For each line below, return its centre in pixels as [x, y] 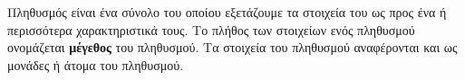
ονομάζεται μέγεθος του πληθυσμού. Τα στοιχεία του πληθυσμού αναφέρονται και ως [232, 47]
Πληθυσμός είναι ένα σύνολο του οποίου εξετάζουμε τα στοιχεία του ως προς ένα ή [227, 12]
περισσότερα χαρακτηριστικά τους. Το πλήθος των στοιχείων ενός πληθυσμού [211, 29]
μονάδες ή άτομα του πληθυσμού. [96, 64]
